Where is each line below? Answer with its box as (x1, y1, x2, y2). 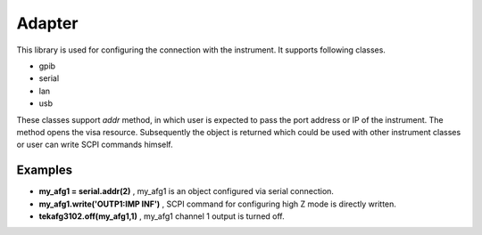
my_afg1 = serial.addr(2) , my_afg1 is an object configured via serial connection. (38, 186, 335, 197)
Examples (16, 163, 73, 178)
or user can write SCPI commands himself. (16, 139, 173, 150)
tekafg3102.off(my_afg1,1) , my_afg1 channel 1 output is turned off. (38, 210, 285, 222)
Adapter (16, 13, 79, 33)
